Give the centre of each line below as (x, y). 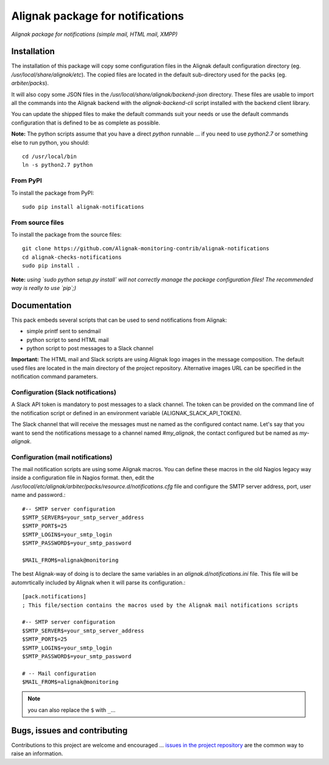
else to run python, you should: (50, 142)
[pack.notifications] (54, 596)
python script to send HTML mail (68, 339)
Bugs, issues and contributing (69, 731)
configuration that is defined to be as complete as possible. (86, 123)
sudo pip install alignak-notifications (83, 207)
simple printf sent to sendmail (64, 331)
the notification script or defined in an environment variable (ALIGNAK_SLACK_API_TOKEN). (126, 413)
